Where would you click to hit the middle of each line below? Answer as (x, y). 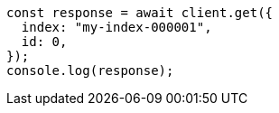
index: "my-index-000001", (116, 27)
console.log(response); (90, 71)
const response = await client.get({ (140, 13)
